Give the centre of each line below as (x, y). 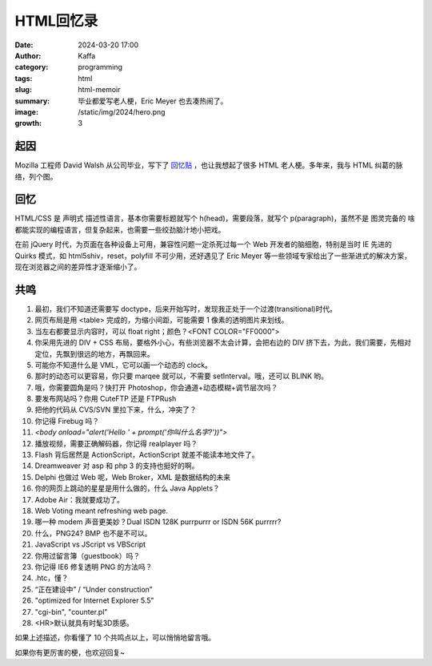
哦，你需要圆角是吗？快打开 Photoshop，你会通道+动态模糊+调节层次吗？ (156, 387)
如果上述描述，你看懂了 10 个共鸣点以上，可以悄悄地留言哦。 (115, 638)
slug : (23, 90)
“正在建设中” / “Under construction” (94, 589)
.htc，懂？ (52, 578)
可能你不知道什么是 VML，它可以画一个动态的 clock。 (123, 365)
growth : (28, 123)
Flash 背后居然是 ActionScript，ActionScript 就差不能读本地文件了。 (147, 455)
